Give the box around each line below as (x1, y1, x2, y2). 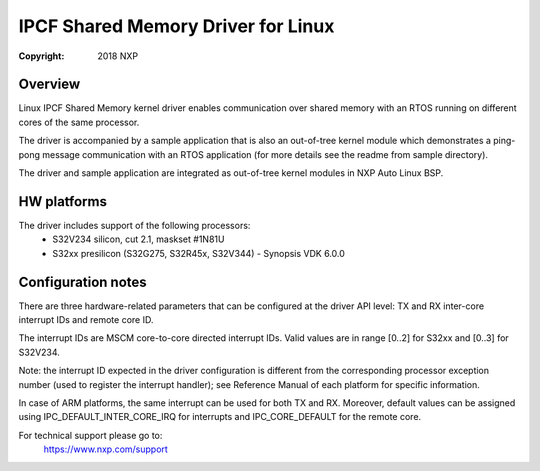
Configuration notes (18, 273, 147, 290)
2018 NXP (97, 50, 139, 62)
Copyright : (18, 50, 65, 62)
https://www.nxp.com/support (43, 443, 169, 455)
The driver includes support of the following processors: (18, 219, 251, 231)
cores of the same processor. (18, 116, 140, 128)
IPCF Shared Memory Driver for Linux (18, 15, 335, 37)
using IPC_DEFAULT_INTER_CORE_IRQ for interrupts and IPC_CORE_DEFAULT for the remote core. (18, 411, 422, 423)
